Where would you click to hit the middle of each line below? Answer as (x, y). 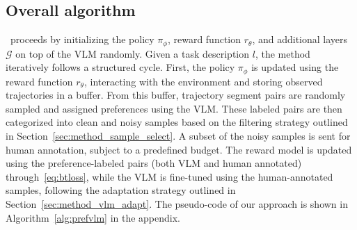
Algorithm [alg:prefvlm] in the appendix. (93, 217)
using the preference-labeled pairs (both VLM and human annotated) (154, 163)
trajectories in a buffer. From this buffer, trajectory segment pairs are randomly (176, 95)
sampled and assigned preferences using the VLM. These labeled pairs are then (174, 108)
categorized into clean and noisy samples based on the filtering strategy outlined (177, 122)
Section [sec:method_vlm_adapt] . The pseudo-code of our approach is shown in (177, 204)
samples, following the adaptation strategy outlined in (121, 190)
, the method (283, 53)
